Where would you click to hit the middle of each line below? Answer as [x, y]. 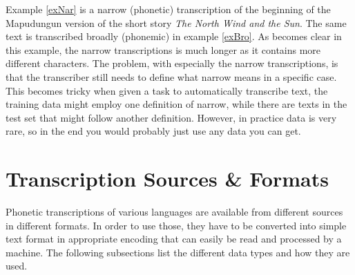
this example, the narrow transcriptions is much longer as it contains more [163, 49]
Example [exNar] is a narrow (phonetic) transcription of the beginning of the [168, 9]
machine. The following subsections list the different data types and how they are [178, 252]
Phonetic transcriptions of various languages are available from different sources [174, 212]
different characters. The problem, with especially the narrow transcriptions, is [172, 63]
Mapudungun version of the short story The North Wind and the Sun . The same [176, 22]
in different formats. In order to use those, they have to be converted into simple [176, 225]
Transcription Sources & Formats [167, 179]
